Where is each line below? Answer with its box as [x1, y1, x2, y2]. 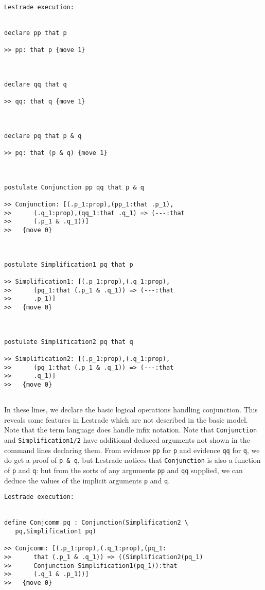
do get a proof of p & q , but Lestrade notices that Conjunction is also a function [4, 455, 261, 465]
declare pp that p [4, 29, 67, 37]
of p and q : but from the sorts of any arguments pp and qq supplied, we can [4, 465, 243, 475]
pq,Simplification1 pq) [15, 527, 96, 535]
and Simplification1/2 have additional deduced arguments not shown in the [4, 435, 250, 445]
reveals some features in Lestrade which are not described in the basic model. [4, 414, 248, 425]
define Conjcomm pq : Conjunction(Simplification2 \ [4, 519, 188, 527]
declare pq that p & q [4, 132, 82, 140]
